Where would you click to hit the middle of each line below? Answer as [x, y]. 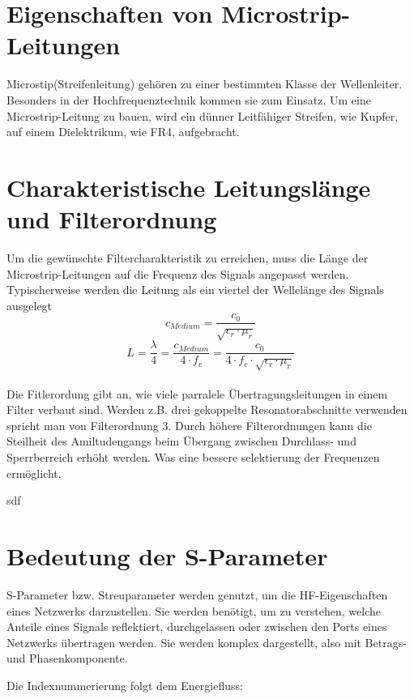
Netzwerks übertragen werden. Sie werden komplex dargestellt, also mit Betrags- [207, 642]
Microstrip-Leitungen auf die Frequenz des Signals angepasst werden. [178, 273]
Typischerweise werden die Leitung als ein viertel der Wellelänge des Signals [195, 290]
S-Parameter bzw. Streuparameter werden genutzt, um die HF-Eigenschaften [197, 594]
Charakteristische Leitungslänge [189, 187]
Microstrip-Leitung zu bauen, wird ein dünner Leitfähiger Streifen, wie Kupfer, [203, 115]
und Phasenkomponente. [67, 658]
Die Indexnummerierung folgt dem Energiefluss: [125, 685]
